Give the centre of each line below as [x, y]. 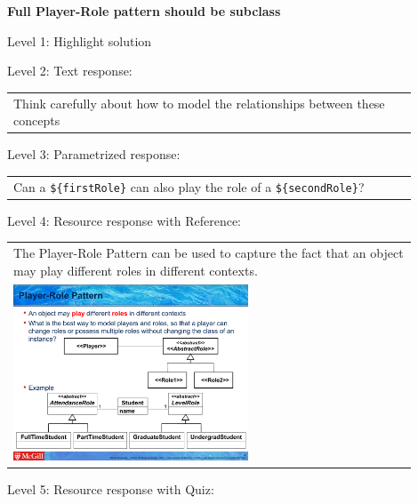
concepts [37, 120]
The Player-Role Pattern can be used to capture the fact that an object [209, 253]
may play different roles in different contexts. [136, 270]
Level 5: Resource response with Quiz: [111, 488]
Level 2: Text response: [70, 71]
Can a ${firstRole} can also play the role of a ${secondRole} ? [189, 186]
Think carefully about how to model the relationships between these [199, 103]
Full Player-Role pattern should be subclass [144, 11]
